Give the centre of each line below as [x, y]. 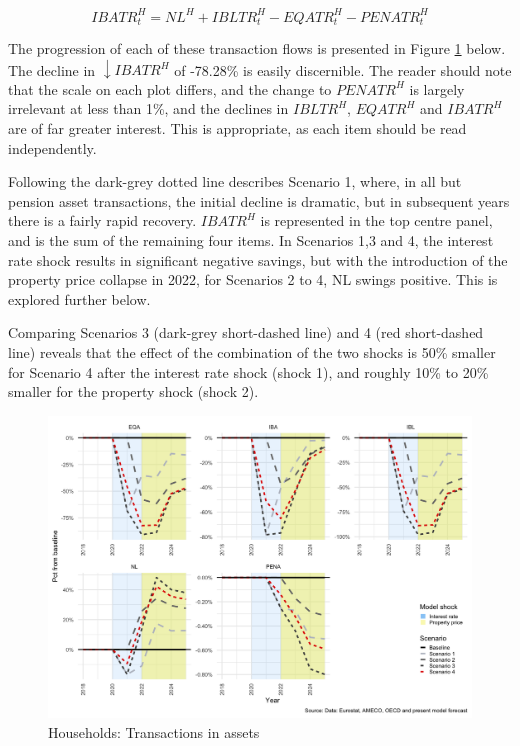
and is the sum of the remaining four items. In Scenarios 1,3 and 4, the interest [251, 240]
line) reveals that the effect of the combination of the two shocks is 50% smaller [252, 352]
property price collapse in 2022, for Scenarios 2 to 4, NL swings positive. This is [253, 279]
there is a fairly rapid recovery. [102, 220]
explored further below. [79, 298]
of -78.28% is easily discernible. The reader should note [343, 69]
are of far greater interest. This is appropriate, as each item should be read [237, 128]
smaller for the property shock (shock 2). [133, 391]
